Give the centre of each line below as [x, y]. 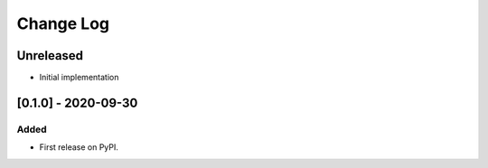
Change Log [63, 23]
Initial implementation [79, 78]
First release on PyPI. [79, 147]
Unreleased [50, 56]
